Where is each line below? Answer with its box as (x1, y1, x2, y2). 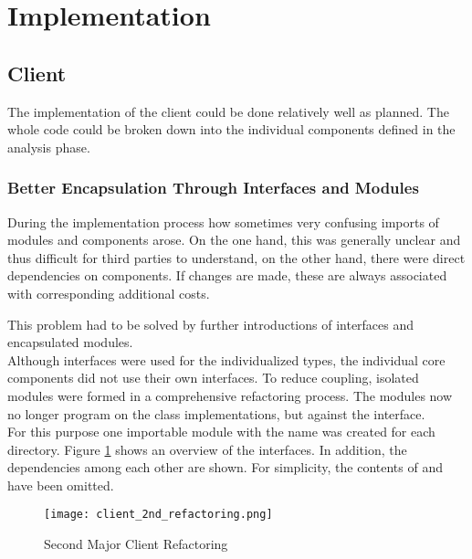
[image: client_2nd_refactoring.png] (44, 508, 273, 522)
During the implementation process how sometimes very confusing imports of (7, 212, 439, 231)
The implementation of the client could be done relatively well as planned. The (7, 101, 449, 121)
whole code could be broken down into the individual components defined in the (7, 120, 456, 139)
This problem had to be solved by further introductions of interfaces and (7, 314, 414, 333)
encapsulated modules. (7, 332, 133, 352)
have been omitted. (7, 475, 114, 494)
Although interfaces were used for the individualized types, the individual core (7, 350, 446, 369)
